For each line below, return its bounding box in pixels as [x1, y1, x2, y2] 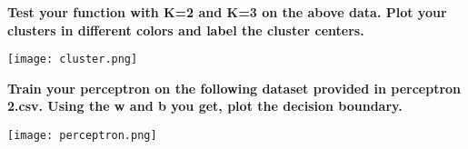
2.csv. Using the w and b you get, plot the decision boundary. [7, 96, 403, 115]
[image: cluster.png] [7, 53, 138, 66]
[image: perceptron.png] [7, 129, 157, 143]
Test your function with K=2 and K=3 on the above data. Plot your [7, 3, 447, 21]
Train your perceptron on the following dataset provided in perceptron [7, 78, 462, 97]
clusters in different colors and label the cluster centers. [7, 20, 364, 39]
